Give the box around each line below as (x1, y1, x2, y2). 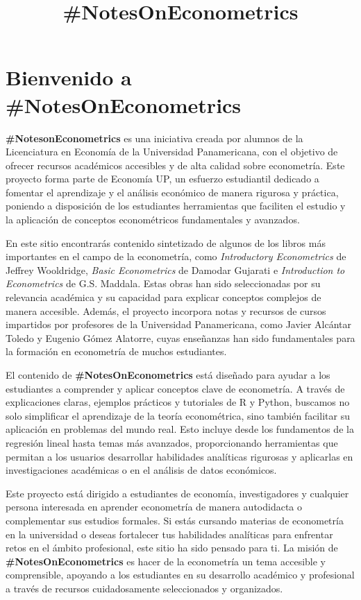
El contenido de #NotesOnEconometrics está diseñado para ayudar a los (6, 368, 330, 382)
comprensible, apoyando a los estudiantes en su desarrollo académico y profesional (6, 567, 355, 582)
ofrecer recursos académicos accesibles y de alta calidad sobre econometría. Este (6, 157, 345, 172)
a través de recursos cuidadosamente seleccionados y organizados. (6, 581, 283, 595)
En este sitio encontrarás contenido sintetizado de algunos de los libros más (6, 235, 326, 250)
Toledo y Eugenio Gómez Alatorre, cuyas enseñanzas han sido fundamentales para (6, 330, 355, 345)
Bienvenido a (6, 63, 132, 92)
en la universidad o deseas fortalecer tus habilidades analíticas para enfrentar (6, 526, 333, 541)
